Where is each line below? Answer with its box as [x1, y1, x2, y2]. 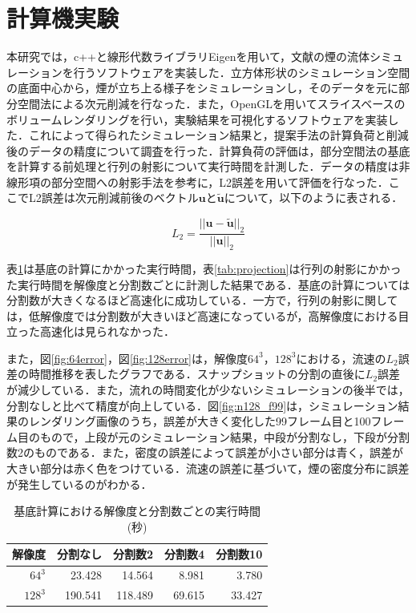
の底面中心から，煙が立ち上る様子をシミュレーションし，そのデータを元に [6, 79, 399, 96]
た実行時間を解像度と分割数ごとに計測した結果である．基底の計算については [6, 276, 410, 292]
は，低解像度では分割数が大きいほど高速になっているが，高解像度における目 [6, 307, 410, 324]
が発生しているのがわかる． [6, 475, 152, 492]
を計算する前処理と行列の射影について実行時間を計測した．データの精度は [6, 158, 399, 175]
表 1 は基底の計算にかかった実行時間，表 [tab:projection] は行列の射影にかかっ [6, 260, 402, 276]
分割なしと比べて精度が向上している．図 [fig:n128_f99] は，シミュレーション [6, 397, 398, 413]
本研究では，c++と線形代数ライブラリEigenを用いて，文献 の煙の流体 [6, 48, 370, 65]
